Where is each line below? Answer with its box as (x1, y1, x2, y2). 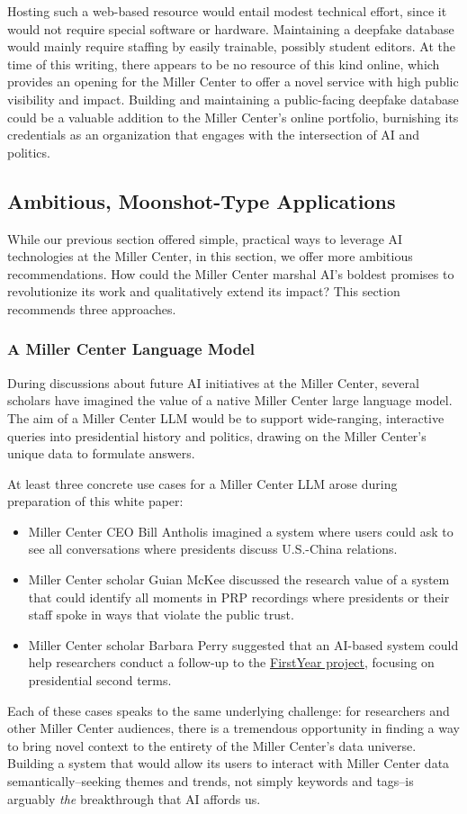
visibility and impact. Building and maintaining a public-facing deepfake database (7, 89, 459, 108)
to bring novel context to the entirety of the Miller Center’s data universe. (7, 736, 417, 755)
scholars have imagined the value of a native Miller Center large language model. (7, 391, 453, 410)
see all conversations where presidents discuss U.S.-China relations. (28, 539, 398, 558)
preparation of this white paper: (7, 492, 184, 511)
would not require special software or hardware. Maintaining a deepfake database (7, 19, 454, 38)
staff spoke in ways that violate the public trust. (28, 605, 294, 624)
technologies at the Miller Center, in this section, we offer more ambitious (7, 247, 413, 266)
